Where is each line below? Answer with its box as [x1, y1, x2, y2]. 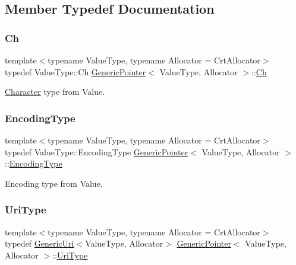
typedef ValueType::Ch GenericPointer [5, 65, 146, 78]
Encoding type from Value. [5, 177, 103, 189]
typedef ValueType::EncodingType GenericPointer [5, 145, 188, 158]
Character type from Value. [5, 85, 105, 98]
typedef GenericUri [5, 237, 74, 250]
